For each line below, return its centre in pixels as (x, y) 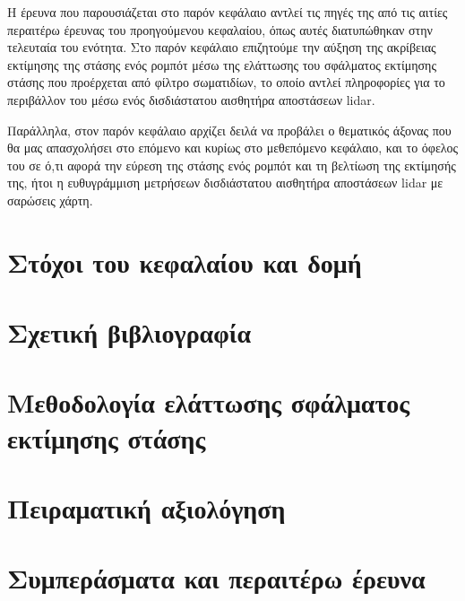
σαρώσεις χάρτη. (50, 200)
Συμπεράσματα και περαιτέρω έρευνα (216, 578)
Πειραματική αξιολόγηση (146, 508)
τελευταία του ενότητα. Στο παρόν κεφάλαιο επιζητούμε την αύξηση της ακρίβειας (222, 47)
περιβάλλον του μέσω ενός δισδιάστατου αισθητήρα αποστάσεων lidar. (191, 99)
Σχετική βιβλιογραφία (129, 332)
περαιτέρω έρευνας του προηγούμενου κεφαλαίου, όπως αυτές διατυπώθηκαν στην (220, 29)
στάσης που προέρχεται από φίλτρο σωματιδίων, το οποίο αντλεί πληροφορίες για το (226, 82)
